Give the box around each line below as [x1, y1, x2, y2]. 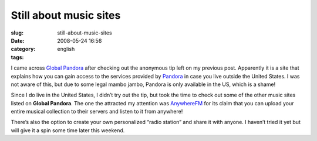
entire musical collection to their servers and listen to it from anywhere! [11, 108, 183, 115]
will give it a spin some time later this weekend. [11, 126, 125, 134]
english [57, 46, 75, 53]
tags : [11, 53, 24, 61]
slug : [11, 29, 23, 36]
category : [11, 46, 36, 53]
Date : [11, 37, 25, 44]
